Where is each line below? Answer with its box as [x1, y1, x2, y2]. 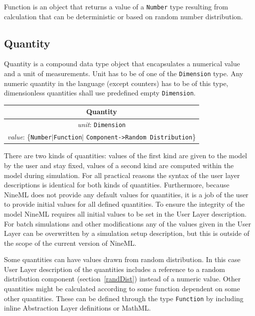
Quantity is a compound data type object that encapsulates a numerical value [4, 58, 240, 69]
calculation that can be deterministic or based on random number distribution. [4, 11, 243, 21]
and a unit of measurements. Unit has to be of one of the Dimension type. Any [4, 68, 243, 79]
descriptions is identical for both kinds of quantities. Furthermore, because [4, 180, 229, 190]
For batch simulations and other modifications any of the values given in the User [4, 218, 252, 228]
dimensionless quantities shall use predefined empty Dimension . [4, 88, 196, 98]
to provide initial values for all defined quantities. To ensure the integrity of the [4, 199, 245, 209]
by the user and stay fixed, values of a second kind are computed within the [4, 160, 234, 170]
